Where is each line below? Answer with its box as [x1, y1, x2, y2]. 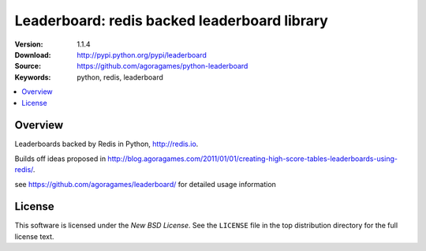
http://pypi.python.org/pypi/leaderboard [77, 50, 207, 59]
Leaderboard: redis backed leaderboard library [14, 12, 329, 29]
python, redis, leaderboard [77, 72, 163, 82]
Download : [14, 50, 51, 59]
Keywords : [14, 72, 51, 82]
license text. [14, 231, 54, 241]
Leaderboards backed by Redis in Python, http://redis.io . [14, 139, 199, 149]
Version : [14, 39, 43, 49]
